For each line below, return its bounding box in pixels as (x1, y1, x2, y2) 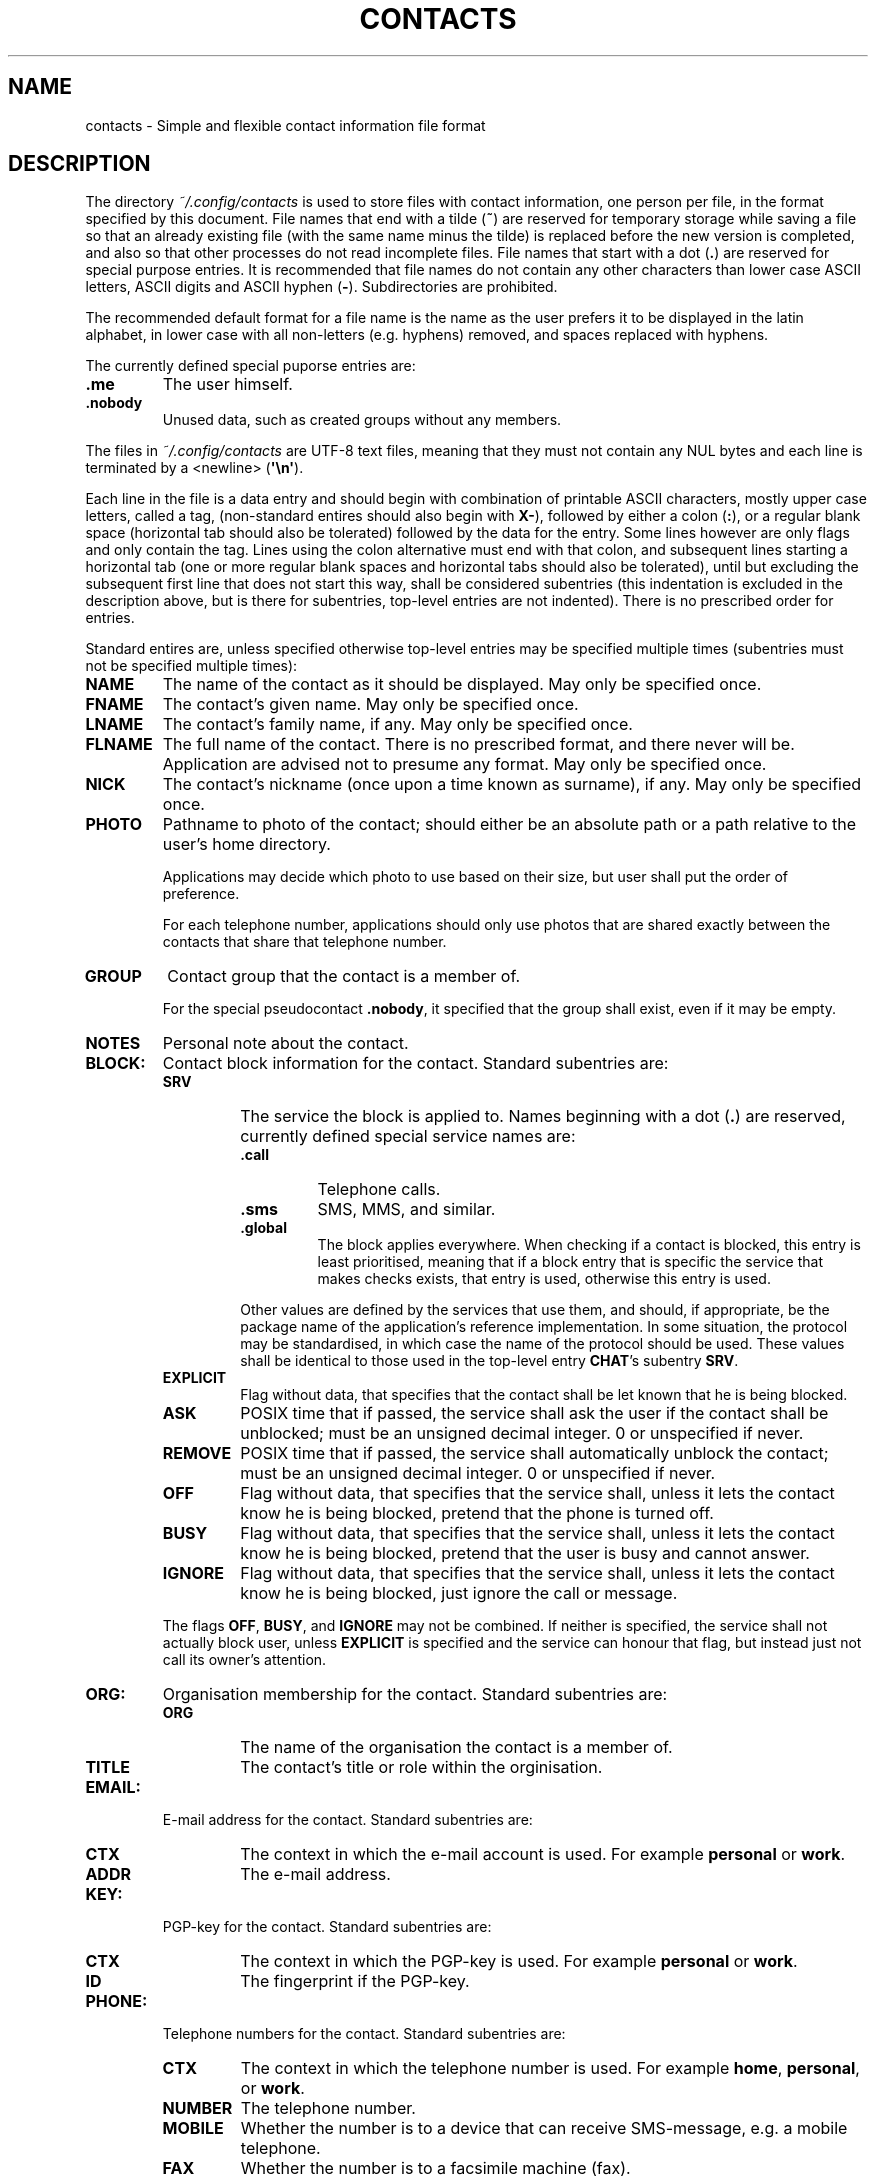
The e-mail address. (240, 1864, 391, 1885)
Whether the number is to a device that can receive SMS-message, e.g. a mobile (240, 2118, 848, 2139)
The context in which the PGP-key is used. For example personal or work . (240, 1951, 798, 1972)
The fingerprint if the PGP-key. (240, 1971, 470, 1992)
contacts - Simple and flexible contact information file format (85, 116, 486, 134)
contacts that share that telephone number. (162, 933, 447, 951)
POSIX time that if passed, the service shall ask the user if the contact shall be (240, 1403, 829, 1424)
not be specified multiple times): (85, 657, 298, 675)
